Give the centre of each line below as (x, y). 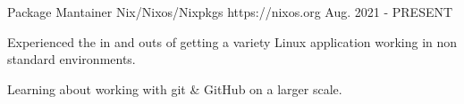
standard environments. (72, 59)
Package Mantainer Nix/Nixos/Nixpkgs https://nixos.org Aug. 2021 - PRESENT (230, 12)
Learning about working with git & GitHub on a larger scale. (175, 88)
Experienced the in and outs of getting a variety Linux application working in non (232, 41)
